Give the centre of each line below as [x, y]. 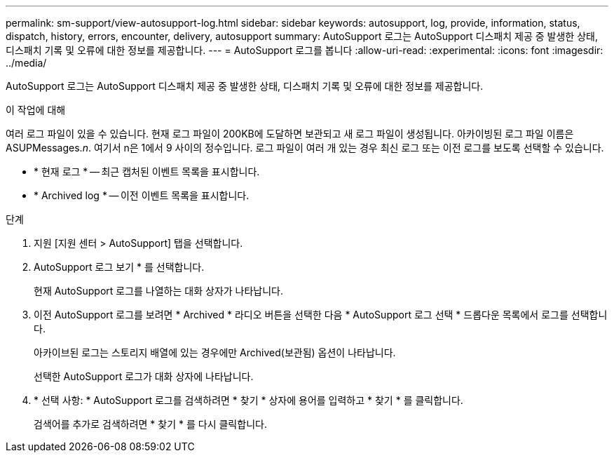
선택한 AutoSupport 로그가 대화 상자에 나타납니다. [144, 376]
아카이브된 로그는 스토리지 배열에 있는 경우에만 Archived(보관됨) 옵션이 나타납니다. [215, 352]
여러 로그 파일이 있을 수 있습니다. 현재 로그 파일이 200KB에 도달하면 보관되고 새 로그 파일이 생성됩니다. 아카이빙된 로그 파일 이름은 [290, 134]
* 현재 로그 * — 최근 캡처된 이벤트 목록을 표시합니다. [147, 171]
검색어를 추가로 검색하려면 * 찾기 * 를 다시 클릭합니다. [150, 424]
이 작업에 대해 [36, 110]
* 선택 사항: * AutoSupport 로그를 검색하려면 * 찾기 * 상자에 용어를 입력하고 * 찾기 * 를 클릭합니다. [248, 400]
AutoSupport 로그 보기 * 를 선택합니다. [119, 267]
